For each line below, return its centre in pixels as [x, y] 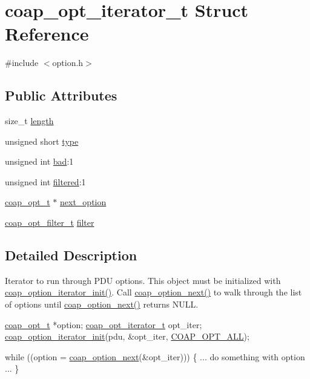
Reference [47, 34]
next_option [83, 202]
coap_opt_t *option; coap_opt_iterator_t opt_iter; [104, 324]
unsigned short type [42, 141]
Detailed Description [71, 255]
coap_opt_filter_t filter [50, 222]
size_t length [29, 121]
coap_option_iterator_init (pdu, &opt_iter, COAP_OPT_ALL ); [127, 336]
